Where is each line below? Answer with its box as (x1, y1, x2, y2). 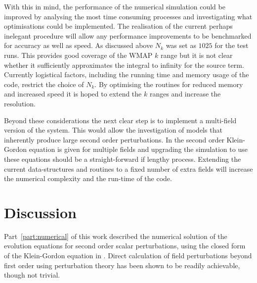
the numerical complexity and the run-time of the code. (4, 173, 172, 184)
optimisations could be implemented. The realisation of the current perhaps (4, 21, 233, 31)
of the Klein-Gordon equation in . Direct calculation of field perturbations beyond (4, 250, 252, 260)
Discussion (4, 202, 77, 222)
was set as (166, 40, 196, 50)
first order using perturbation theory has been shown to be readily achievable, (4, 260, 240, 270)
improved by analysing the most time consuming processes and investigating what (4, 11, 253, 21)
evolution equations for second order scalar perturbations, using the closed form (4, 240, 246, 251)
